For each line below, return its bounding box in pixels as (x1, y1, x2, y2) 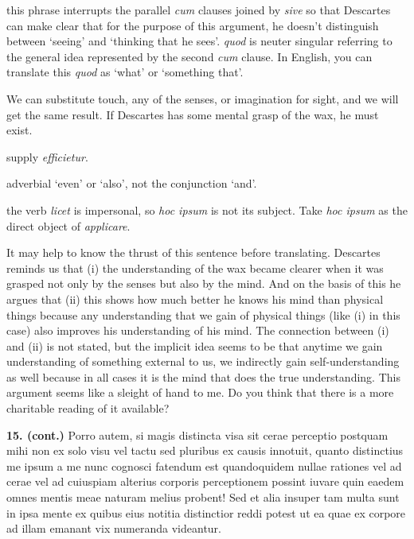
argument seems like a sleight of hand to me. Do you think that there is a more (6, 384, 394, 401)
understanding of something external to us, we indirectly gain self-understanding (6, 353, 400, 370)
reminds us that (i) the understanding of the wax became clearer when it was (6, 259, 384, 276)
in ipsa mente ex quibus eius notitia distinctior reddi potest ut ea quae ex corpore (6, 504, 406, 521)
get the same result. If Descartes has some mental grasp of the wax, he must (6, 106, 379, 122)
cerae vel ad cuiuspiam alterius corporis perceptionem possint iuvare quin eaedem (6, 473, 404, 490)
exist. (6, 122, 33, 138)
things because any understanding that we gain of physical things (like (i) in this (6, 306, 400, 323)
